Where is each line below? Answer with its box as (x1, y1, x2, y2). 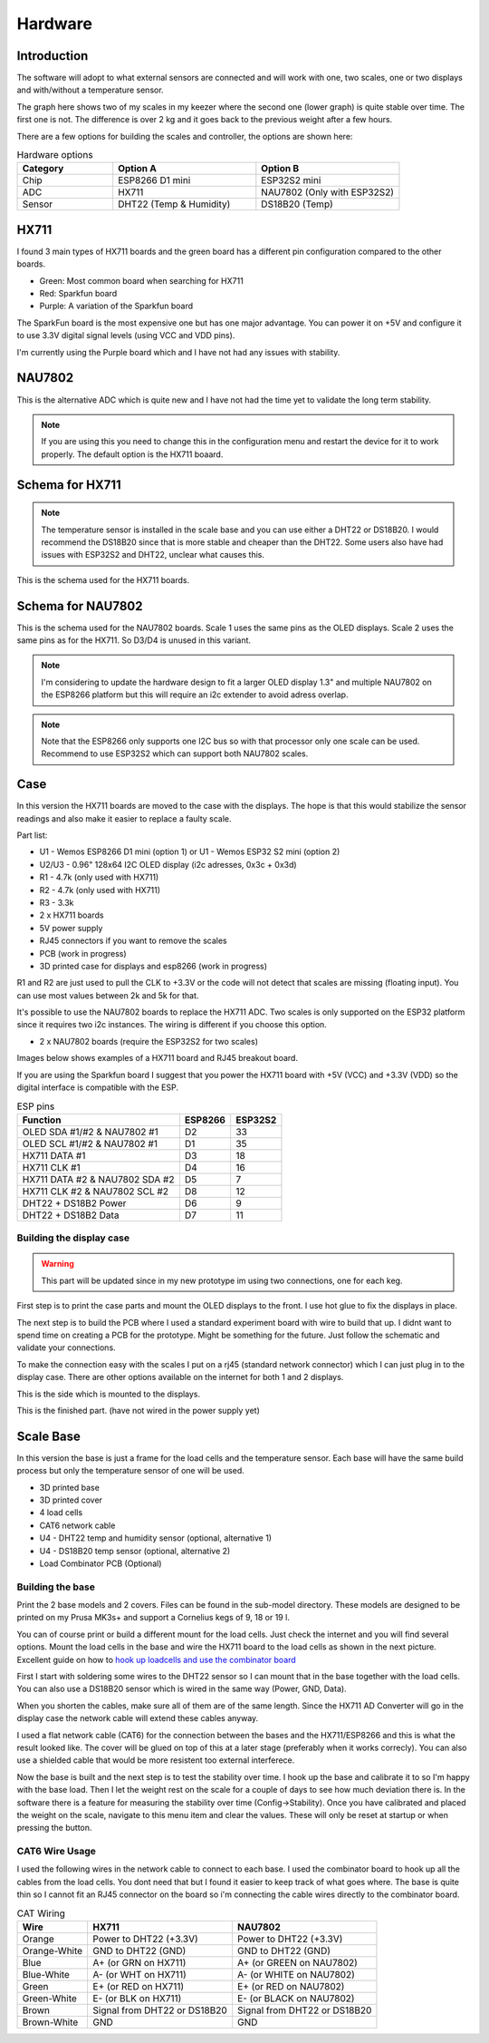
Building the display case (16, 1231, 130, 1244)
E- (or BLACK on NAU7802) (236, 1992, 355, 2004)
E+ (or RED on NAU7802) (236, 1980, 345, 1992)
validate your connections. (16, 1342, 117, 1353)
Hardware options (16, 149, 94, 161)
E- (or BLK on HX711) (92, 1992, 182, 2004)
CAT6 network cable (39, 1520, 116, 1531)
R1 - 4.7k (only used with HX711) (39, 871, 159, 883)
